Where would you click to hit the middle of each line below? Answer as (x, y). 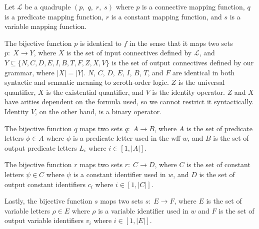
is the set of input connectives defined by (129, 53)
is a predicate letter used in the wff (127, 138)
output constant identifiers (45, 184)
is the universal (201, 82)
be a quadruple (48, 6)
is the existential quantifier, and (95, 92)
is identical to (100, 43)
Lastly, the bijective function (48, 201)
